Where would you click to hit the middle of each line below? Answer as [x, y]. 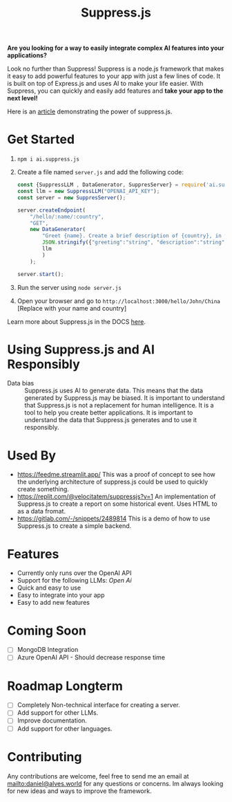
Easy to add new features [53, 603]
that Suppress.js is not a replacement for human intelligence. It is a [119, 405]
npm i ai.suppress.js [48, 160]
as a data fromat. [41, 511]
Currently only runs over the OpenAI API [74, 573]
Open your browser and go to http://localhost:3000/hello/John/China [119, 301]
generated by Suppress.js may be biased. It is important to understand [125, 398]
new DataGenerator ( [58, 230]
